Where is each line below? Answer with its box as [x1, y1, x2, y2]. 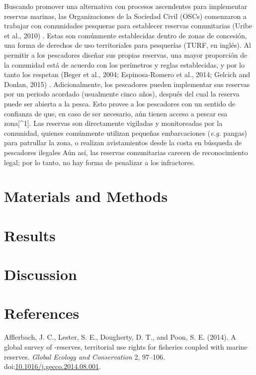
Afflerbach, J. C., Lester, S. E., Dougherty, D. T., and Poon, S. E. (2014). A [4, 332, 236, 342]
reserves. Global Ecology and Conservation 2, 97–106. [4, 351, 165, 362]
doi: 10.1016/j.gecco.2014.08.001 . [4, 361, 101, 372]
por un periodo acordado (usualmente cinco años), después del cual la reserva [4, 89, 240, 99]
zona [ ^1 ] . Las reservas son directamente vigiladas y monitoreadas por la [4, 118, 223, 128]
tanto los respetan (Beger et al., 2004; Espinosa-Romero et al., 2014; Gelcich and [4, 69, 250, 80]
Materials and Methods [4, 186, 168, 206]
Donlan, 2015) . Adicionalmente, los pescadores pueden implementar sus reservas [4, 79, 250, 89]
